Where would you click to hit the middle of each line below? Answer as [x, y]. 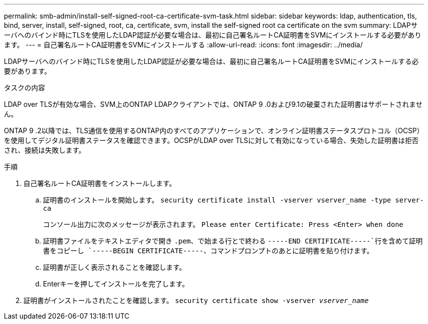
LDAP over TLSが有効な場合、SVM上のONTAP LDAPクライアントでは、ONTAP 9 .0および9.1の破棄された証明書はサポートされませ [213, 104]
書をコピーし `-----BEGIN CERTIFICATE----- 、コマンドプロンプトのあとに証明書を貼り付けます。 [208, 251]
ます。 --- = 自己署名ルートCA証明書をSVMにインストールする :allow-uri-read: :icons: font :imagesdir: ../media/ [183, 45]
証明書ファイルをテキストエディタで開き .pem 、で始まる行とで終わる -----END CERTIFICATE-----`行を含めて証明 [233, 241]
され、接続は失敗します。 [45, 150]
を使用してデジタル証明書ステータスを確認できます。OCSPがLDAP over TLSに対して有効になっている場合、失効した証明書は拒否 [211, 140]
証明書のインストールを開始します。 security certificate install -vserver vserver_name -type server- [234, 200]
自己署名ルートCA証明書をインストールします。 [100, 183]
